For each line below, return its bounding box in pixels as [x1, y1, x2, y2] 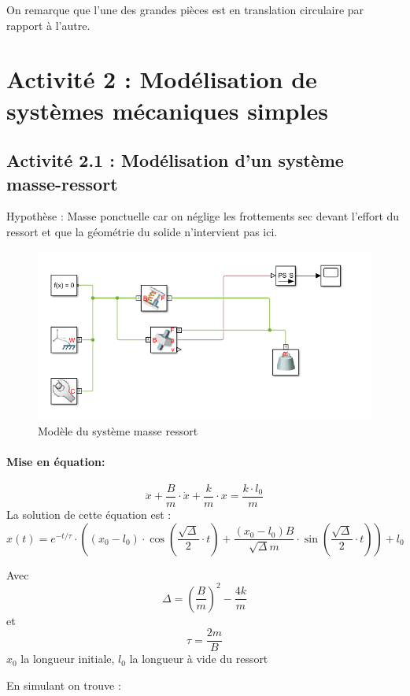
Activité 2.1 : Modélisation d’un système [6, 148, 344, 172]
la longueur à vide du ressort [129, 650, 268, 667]
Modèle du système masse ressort [38, 422, 198, 439]
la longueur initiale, [20, 650, 115, 667]
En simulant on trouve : [6, 676, 121, 693]
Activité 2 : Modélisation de [6, 63, 317, 95]
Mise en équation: [6, 453, 105, 469]
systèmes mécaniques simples [6, 94, 328, 126]
